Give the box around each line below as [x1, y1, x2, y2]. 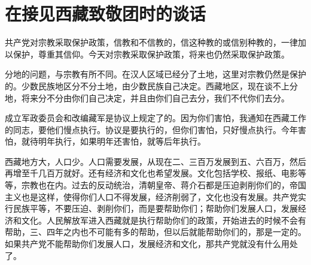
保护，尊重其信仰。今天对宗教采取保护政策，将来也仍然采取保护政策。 [13, 47, 289, 60]
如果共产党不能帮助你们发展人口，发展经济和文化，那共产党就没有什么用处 [5, 237, 298, 250]
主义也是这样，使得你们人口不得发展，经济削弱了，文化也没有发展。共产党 [5, 190, 298, 203]
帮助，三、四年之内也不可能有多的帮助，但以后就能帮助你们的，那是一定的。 [5, 225, 306, 238]
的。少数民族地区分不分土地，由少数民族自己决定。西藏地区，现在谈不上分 [5, 79, 298, 92]
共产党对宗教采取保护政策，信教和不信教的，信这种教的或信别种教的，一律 [5, 36, 298, 49]
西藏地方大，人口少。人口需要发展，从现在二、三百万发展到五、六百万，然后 [5, 155, 306, 167]
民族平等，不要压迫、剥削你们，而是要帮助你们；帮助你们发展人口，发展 [13, 202, 298, 215]
